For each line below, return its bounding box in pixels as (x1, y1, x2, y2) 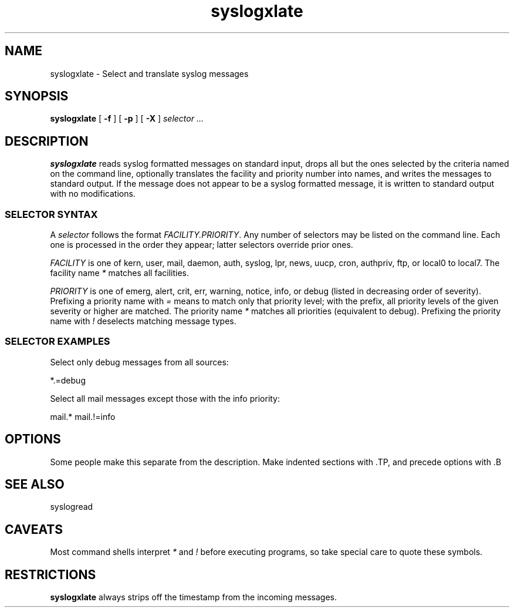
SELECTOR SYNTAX (5, 208, 98, 220)
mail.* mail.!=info (50, 411, 116, 422)
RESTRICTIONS (5, 567, 96, 582)
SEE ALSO (5, 477, 65, 492)
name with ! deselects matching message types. (50, 316, 236, 327)
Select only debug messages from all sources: (50, 357, 229, 367)
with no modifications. (50, 189, 136, 199)
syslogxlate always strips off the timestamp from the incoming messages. (50, 592, 337, 603)
